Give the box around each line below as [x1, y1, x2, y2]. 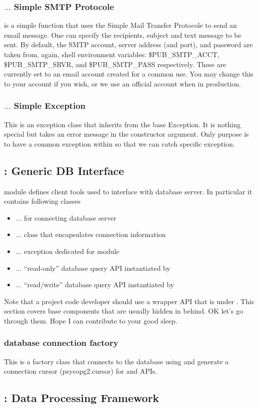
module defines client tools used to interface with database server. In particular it [4, 186, 253, 196]
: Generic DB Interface [4, 163, 124, 178]
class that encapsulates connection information [24, 229, 166, 240]
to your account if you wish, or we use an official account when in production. [4, 78, 241, 88]
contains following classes [4, 196, 81, 206]
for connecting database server [24, 212, 116, 223]
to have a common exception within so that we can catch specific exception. [4, 138, 235, 149]
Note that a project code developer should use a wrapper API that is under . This [4, 296, 255, 306]
